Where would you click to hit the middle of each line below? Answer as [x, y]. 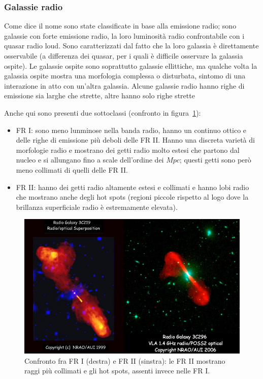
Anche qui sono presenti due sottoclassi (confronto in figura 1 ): [103, 112]
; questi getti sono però [215, 160]
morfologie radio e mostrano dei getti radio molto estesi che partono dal [128, 150]
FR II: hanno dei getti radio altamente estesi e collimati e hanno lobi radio [133, 187]
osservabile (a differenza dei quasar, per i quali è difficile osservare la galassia [124, 56]
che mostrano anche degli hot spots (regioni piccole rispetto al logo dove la [132, 197]
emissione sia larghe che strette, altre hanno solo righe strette [100, 96]
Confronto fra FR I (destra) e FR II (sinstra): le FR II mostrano [125, 360]
